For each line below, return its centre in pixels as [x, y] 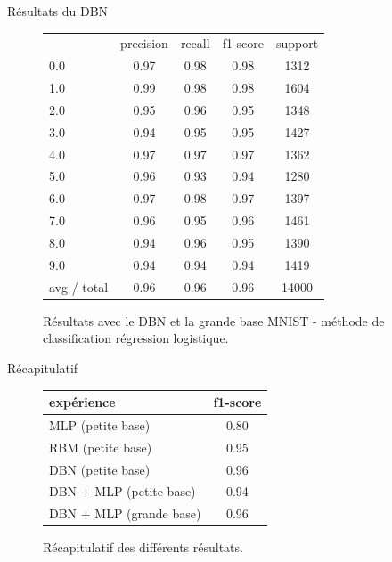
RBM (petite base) [101, 447]
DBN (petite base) [100, 469]
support [298, 43]
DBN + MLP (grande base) [125, 513]
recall [195, 43]
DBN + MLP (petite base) [122, 491]
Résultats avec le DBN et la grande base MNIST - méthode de [214, 320]
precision [144, 43]
